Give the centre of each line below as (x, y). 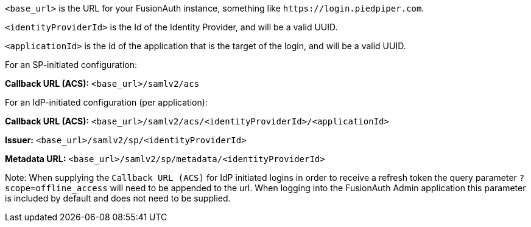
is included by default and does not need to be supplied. (118, 198)
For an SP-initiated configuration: (71, 65)
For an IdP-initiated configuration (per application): (106, 102)
